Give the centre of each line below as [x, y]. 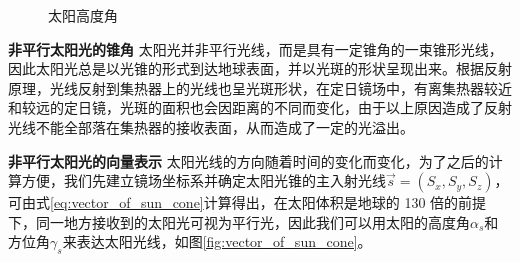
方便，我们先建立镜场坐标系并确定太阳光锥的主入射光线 [203, 180]
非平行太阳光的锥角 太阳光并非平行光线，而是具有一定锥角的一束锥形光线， [255, 48]
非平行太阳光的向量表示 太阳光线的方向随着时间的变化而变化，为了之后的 [248, 160]
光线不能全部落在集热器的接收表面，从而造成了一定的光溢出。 [211, 126]
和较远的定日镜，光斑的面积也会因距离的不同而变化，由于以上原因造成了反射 [260, 107]
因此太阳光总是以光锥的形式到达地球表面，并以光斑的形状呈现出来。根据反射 [260, 68]
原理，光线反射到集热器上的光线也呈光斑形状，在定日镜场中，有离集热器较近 [260, 87]
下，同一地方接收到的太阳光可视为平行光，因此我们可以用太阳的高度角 [239, 221]
